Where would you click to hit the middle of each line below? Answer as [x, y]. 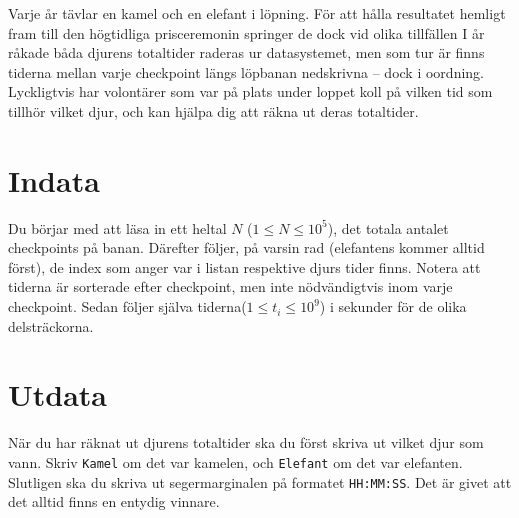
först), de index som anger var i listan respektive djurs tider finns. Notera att [244, 266]
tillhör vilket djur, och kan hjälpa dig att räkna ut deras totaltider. [213, 110]
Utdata [58, 394]
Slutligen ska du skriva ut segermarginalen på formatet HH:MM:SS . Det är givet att [260, 481]
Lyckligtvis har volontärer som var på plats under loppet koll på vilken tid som [250, 91]
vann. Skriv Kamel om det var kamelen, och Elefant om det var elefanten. [235, 461]
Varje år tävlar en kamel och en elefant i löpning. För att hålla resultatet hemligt [257, 13]
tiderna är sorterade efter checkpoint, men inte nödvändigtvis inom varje [230, 286]
